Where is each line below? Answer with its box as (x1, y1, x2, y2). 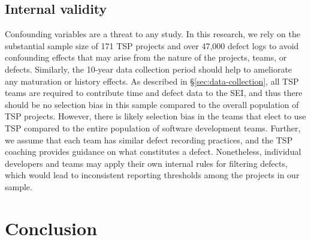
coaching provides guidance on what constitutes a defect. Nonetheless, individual (5, 145, 301, 158)
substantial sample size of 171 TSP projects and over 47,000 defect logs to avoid (5, 39, 299, 52)
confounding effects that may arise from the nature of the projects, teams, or (5, 51, 287, 64)
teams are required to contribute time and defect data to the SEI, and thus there (5, 86, 303, 99)
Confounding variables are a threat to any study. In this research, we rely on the (5, 28, 300, 40)
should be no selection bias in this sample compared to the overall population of (5, 98, 299, 110)
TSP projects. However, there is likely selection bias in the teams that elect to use (5, 110, 306, 122)
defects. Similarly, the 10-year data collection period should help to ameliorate (5, 62, 292, 75)
